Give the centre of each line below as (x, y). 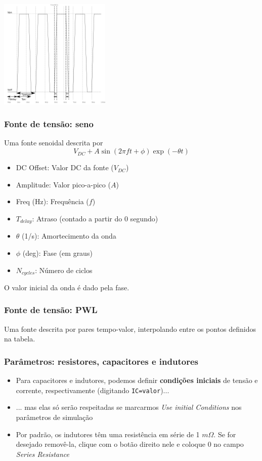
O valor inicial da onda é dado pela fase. (67, 287)
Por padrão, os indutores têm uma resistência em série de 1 (108, 434)
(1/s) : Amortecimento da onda (69, 236)
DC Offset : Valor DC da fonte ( (65, 167)
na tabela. (20, 339)
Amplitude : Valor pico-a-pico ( (63, 184)
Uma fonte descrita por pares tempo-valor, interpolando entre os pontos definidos (130, 329)
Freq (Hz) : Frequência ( (52, 201)
